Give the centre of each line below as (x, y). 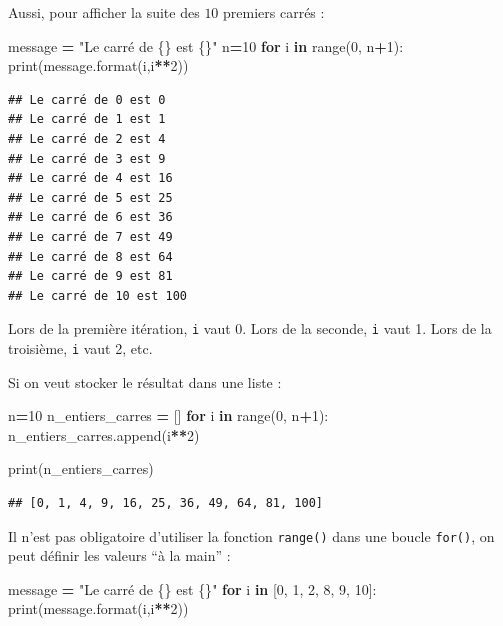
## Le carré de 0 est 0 (87, 99)
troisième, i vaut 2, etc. (80, 347)
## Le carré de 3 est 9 (87, 158)
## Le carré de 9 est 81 (90, 276)
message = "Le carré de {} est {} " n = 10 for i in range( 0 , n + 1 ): (206, 45)
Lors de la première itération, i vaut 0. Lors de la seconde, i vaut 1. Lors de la (250, 328)
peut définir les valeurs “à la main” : (119, 555)
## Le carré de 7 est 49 (90, 236)
